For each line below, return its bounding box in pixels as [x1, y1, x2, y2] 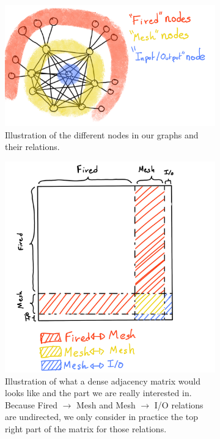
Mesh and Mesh [76, 398, 136, 411]
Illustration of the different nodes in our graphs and [5, 128, 199, 141]
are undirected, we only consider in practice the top [5, 410, 199, 423]
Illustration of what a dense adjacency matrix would [5, 374, 200, 387]
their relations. [5, 140, 60, 153]
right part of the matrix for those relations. [5, 422, 167, 435]
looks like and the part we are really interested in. [5, 386, 192, 399]
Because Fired [5, 398, 58, 411]
